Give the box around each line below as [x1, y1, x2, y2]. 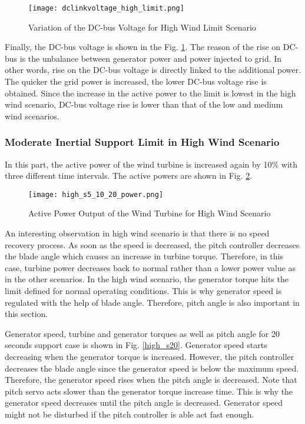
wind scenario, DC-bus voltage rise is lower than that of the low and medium [5, 98, 283, 111]
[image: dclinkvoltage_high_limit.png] [28, 4, 184, 12]
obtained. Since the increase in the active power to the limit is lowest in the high [5, 86, 296, 99]
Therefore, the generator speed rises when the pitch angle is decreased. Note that [5, 373, 297, 386]
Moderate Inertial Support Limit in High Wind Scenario [5, 135, 280, 149]
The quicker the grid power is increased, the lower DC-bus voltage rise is [5, 75, 267, 88]
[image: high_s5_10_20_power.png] [28, 190, 164, 199]
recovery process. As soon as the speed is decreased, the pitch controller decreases [5, 238, 300, 251]
